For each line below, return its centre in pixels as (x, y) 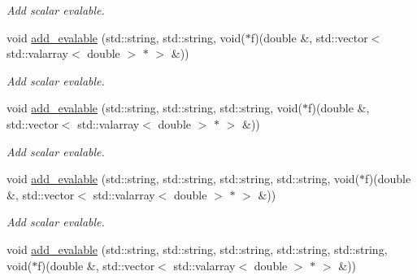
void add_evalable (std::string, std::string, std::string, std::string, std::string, (197, 249)
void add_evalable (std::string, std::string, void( (126, 37)
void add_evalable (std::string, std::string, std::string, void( (154, 108)
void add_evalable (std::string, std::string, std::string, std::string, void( (183, 179)
